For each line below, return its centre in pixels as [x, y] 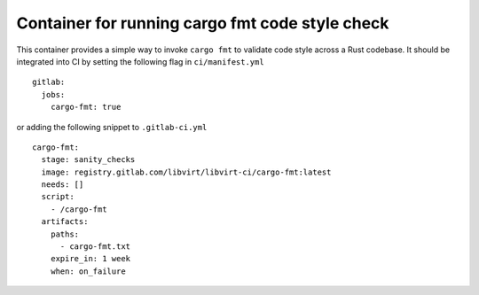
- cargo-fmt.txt [95, 247]
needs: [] [63, 185]
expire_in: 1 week [90, 259]
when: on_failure [88, 271]
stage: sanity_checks [88, 160]
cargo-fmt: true [86, 107]
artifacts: [65, 222]
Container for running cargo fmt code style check [203, 23]
